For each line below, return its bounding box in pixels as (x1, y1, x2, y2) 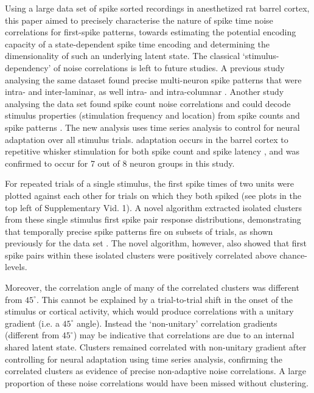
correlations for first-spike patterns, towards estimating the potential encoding (5, 26, 296, 38)
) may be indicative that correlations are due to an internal (73, 329, 295, 341)
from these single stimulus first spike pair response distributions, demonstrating (5, 213, 301, 226)
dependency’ (5, 61, 51, 74)
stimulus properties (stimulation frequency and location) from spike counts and (5, 109, 300, 122)
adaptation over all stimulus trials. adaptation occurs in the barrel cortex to (5, 133, 288, 145)
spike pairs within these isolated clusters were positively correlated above (5, 248, 277, 261)
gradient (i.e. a (5, 316, 60, 329)
